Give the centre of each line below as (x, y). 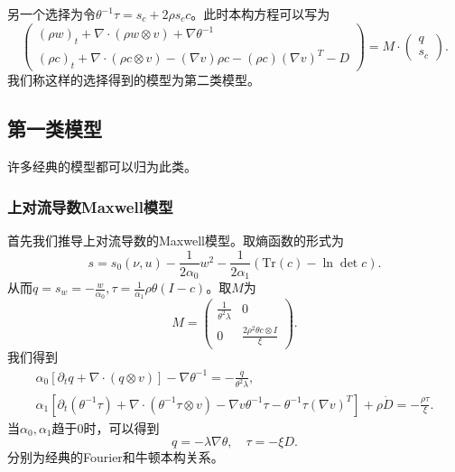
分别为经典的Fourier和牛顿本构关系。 (116, 457)
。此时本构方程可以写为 (260, 14)
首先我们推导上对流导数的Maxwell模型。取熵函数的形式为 (176, 240)
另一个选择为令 (51, 14)
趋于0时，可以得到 (106, 427)
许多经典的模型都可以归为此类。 (102, 167)
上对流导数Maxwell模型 (90, 206)
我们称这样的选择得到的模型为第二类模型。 (134, 80)
